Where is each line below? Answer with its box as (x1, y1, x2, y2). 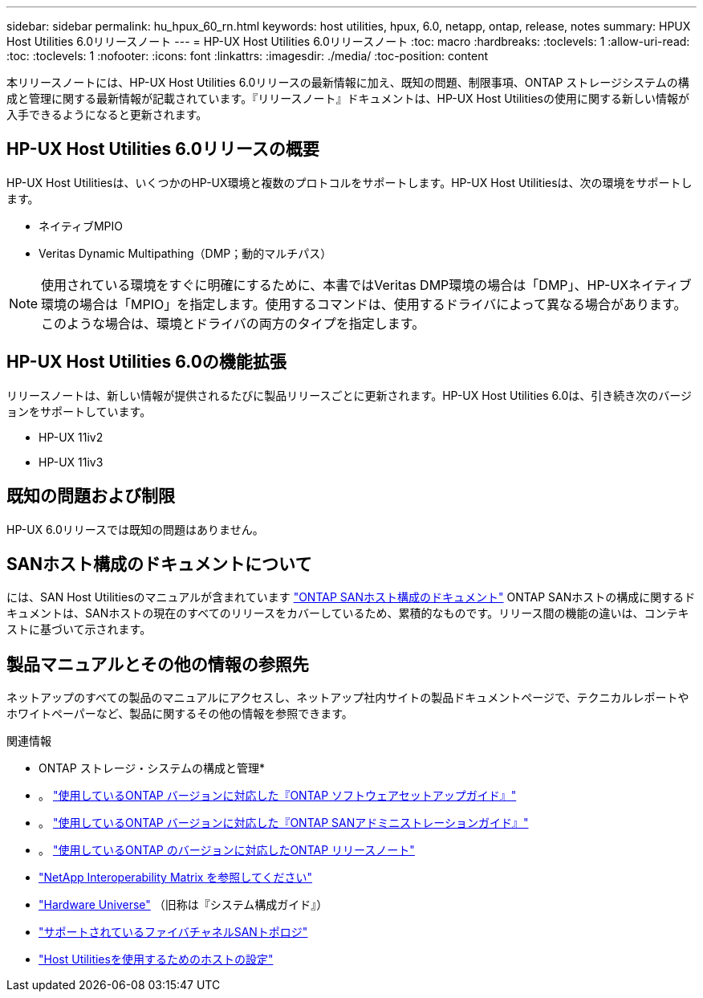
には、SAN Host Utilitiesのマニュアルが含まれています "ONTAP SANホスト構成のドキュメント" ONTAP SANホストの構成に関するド (6, 590, 696, 605)
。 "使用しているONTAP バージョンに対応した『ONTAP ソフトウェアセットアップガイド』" (39, 788, 517, 803)
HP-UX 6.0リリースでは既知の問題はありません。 (6, 522, 264, 536)
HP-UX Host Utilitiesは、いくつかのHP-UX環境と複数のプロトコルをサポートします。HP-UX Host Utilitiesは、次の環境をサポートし (6, 175, 693, 189)
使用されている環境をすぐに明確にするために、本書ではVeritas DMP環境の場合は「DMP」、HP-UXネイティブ (41, 276, 692, 293)
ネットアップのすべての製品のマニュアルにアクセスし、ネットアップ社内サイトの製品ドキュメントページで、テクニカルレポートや (6, 690, 689, 705)
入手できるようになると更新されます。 (6, 108, 208, 121)
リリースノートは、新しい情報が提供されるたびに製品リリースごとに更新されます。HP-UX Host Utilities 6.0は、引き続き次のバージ (6, 388, 693, 402)
